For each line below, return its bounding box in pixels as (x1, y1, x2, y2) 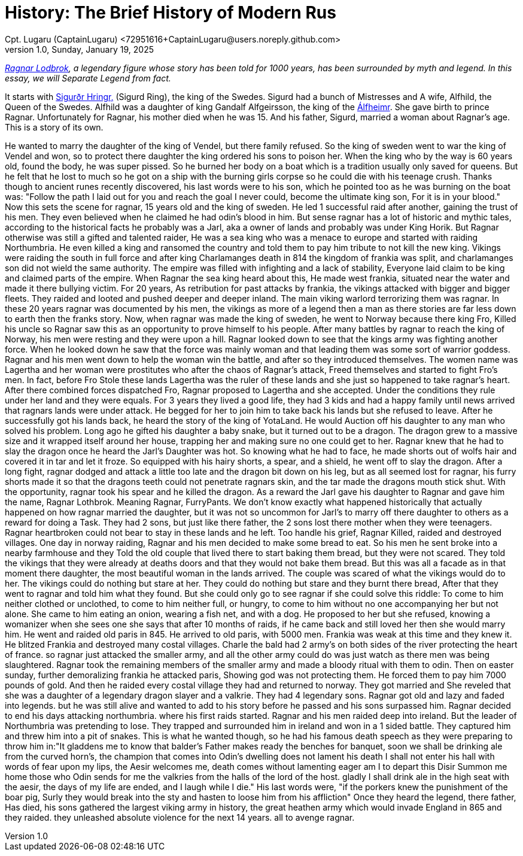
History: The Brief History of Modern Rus (5, 2, 336, 23)
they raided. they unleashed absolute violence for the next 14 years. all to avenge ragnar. (5, 812, 355, 822)
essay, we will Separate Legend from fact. (5, 72, 171, 83)
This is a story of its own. (5, 122, 104, 132)
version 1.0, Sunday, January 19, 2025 (5, 44, 154, 54)
